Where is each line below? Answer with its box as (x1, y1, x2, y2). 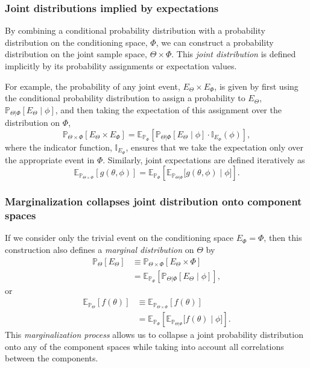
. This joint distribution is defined (171, 48, 296, 60)
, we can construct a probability (156, 36, 274, 48)
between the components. (5, 352, 98, 364)
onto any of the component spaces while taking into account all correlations (5, 340, 284, 352)
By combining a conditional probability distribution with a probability (5, 24, 265, 37)
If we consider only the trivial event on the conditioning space (5, 231, 234, 244)
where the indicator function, (5, 140, 112, 153)
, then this (264, 231, 302, 244)
